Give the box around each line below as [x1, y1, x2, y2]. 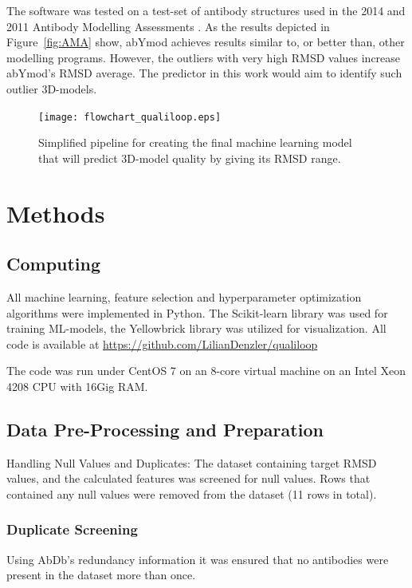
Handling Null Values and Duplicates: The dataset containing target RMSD [6, 454, 377, 471]
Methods [6, 196, 105, 229]
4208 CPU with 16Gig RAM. [6, 377, 148, 394]
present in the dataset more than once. [6, 566, 196, 583]
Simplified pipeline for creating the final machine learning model [38, 134, 352, 151]
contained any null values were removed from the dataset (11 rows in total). [6, 485, 377, 502]
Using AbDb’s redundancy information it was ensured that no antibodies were [6, 551, 389, 567]
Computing [6, 251, 101, 276]
